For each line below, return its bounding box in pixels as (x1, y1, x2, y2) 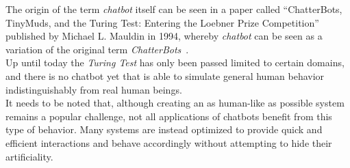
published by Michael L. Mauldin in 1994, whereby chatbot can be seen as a (5, 29, 323, 43)
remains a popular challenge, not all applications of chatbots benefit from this (5, 109, 332, 123)
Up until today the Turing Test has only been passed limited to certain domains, (5, 55, 345, 70)
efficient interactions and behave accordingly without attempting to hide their (5, 135, 332, 150)
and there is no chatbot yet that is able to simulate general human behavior (5, 68, 325, 83)
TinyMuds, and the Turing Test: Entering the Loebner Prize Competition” (5, 15, 319, 29)
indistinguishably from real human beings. (5, 82, 182, 96)
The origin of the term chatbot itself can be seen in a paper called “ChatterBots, (5, 2, 342, 16)
